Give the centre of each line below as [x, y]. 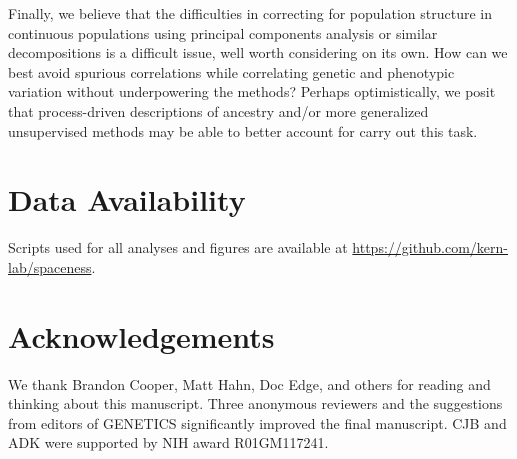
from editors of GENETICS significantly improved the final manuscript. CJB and [257, 422]
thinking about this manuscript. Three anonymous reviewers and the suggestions [255, 403]
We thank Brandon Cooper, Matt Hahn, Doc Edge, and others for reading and [249, 383]
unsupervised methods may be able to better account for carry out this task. [243, 130]
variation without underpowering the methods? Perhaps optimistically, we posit [252, 91]
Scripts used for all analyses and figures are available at [178, 247]
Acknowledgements [141, 335]
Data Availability [127, 199]
